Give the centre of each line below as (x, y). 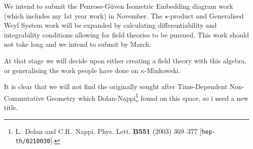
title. (11, 107)
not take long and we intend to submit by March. (78, 44)
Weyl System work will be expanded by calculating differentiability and (110, 25)
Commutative (24, 98)
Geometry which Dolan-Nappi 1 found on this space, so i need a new (147, 97)
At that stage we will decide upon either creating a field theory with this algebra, (125, 60)
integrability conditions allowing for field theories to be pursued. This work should (126, 34)
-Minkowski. (163, 70)
